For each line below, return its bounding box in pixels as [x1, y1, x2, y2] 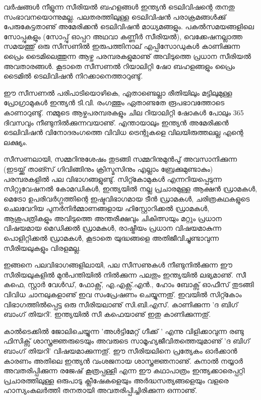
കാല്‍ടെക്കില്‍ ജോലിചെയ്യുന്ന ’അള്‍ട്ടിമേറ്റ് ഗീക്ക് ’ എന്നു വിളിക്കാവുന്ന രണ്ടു [4, 325, 244, 336]
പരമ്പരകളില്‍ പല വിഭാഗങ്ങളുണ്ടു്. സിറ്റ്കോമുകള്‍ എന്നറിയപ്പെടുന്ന [4, 173, 222, 184]
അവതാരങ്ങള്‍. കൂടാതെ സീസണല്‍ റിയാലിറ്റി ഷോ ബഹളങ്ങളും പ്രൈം [4, 60, 235, 71]
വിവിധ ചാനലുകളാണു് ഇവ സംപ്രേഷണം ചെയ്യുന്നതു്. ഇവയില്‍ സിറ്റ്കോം [4, 289, 242, 300]
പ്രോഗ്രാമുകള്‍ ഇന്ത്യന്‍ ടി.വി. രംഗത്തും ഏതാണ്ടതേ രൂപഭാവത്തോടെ [4, 97, 225, 108]
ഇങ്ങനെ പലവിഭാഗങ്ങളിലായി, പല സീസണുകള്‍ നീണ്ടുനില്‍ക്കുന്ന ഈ [4, 259, 233, 270]
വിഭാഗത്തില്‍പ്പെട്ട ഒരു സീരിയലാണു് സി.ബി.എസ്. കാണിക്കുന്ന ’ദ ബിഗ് [4, 299, 238, 309]
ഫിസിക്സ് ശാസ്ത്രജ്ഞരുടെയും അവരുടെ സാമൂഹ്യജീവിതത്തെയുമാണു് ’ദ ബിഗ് [4, 336, 250, 346]
